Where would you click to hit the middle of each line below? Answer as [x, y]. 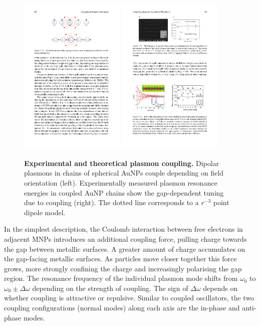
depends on [220, 288]
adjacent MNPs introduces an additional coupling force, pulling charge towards [125, 238]
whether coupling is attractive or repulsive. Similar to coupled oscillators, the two [129, 298]
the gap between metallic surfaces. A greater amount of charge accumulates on [125, 249]
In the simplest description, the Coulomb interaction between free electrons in [123, 229]
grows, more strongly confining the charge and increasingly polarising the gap [123, 268]
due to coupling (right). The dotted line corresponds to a [111, 202]
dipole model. [45, 212]
